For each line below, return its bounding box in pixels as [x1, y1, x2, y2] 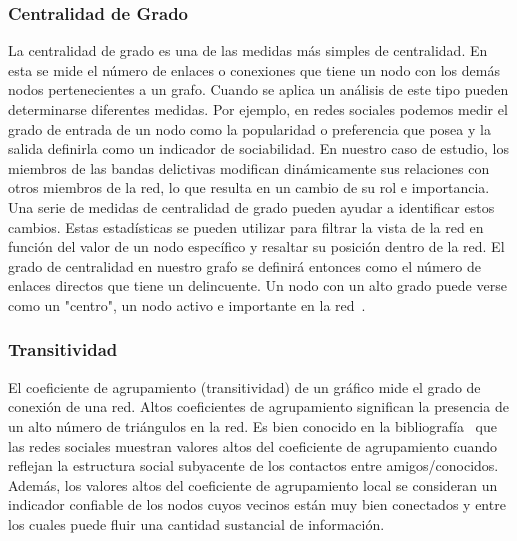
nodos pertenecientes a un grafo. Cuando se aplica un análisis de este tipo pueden [8, 79, 509, 100]
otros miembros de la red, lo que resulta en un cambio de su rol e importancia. [8, 177, 490, 198]
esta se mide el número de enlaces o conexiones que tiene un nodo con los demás [8, 59, 500, 80]
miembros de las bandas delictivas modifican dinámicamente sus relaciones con [8, 157, 490, 178]
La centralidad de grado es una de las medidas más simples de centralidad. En [8, 40, 488, 61]
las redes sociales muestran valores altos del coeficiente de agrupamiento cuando [8, 435, 498, 456]
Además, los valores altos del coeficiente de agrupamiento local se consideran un [8, 474, 498, 495]
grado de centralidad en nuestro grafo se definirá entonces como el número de [8, 255, 481, 276]
